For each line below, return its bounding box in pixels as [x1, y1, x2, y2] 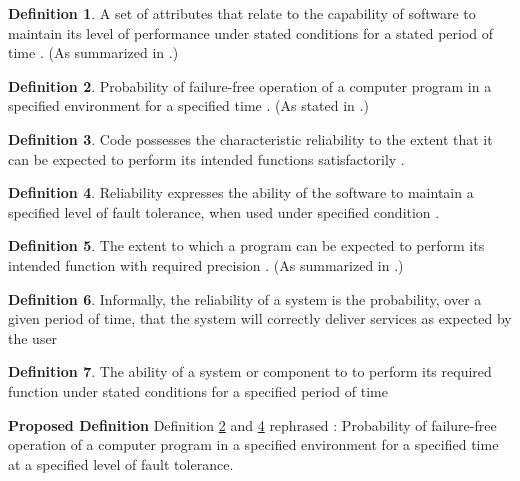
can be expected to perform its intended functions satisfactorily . [8, 148, 405, 169]
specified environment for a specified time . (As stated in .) [8, 95, 369, 116]
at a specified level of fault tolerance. [8, 453, 234, 474]
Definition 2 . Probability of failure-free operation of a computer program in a [8, 75, 492, 96]
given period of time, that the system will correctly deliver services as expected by [8, 308, 512, 329]
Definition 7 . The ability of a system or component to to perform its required [8, 361, 492, 382]
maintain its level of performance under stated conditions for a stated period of [8, 22, 494, 43]
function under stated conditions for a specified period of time [8, 380, 388, 401]
